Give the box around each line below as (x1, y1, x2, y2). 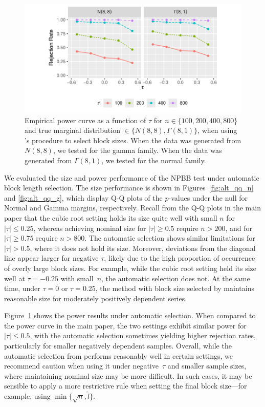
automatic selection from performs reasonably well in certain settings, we (4, 350, 233, 361)
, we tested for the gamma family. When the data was (53, 145, 222, 156)
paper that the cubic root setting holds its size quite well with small (4, 212, 217, 223)
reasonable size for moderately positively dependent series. (4, 293, 187, 303)
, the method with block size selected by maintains (95, 283, 254, 294)
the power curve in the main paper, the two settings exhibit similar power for (4, 320, 247, 331)
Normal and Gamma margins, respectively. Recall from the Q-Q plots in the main (4, 202, 261, 213)
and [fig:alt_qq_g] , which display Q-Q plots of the (4, 192, 163, 203)
